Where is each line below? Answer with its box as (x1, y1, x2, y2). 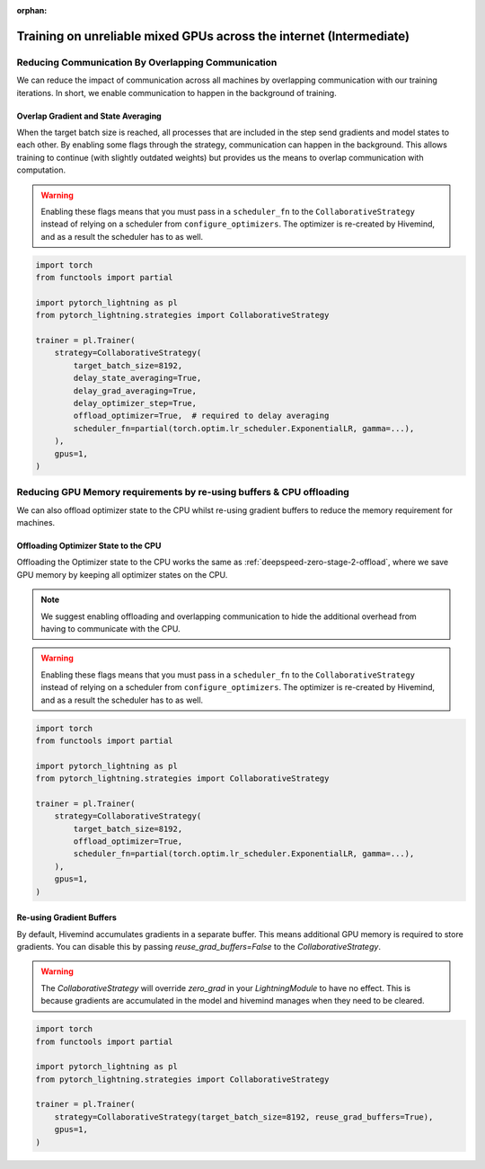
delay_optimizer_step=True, (73, 398, 198, 408)
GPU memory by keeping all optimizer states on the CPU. (16, 569, 228, 580)
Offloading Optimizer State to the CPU (16, 540, 162, 552)
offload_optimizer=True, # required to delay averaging (73, 411, 330, 421)
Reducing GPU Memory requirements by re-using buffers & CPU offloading (16, 486, 349, 499)
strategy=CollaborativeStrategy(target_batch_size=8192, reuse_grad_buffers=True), (54, 1111, 434, 1122)
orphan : (16, 5, 48, 15)
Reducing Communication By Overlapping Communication (16, 56, 278, 68)
